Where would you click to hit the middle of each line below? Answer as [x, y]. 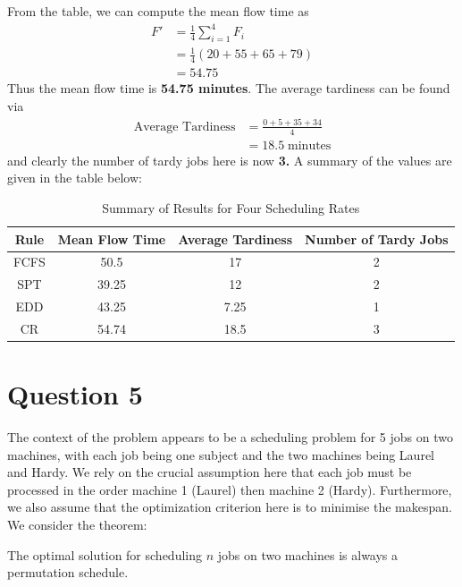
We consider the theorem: [77, 525]
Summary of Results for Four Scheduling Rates [231, 207]
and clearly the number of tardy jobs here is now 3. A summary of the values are [230, 160]
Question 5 [75, 394]
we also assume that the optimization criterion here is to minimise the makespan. [230, 507]
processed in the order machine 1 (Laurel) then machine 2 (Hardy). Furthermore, [230, 489]
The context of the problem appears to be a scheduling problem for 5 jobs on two [230, 437]
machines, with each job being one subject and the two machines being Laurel [221, 454]
